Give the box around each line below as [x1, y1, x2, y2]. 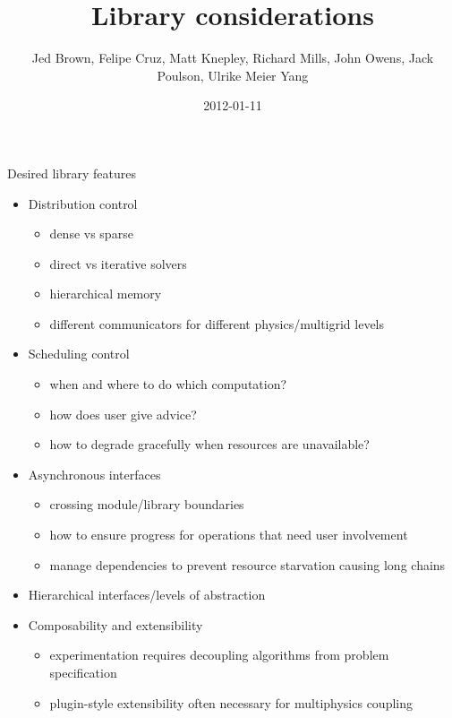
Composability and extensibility [28, 615, 203, 634]
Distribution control [28, 194, 138, 212]
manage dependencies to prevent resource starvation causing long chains [49, 555, 446, 574]
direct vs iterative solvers [49, 254, 187, 272]
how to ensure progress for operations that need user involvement [49, 525, 408, 544]
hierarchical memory [49, 284, 162, 303]
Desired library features [7, 163, 137, 182]
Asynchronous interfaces [28, 464, 161, 483]
